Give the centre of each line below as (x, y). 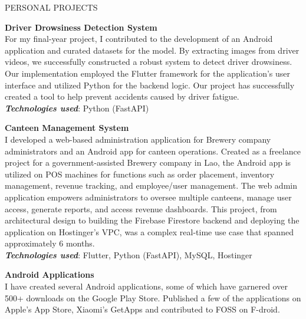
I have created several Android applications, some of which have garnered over (146, 286)
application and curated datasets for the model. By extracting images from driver (152, 50)
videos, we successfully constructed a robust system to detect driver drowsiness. (149, 62)
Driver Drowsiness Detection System (81, 27)
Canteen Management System (67, 128)
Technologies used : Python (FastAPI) (77, 108)
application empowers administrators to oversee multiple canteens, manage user (148, 197)
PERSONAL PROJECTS (51, 7)
